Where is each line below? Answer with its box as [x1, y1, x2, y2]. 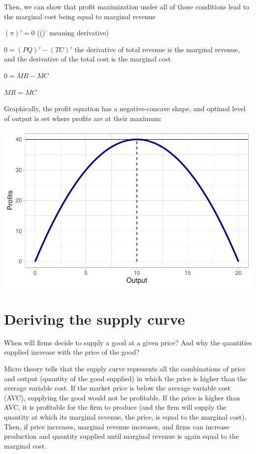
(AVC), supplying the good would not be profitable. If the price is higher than [4, 392, 240, 402]
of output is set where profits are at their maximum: [4, 113, 162, 123]
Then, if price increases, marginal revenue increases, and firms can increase [4, 421, 230, 431]
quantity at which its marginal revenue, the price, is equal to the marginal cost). [4, 411, 247, 422]
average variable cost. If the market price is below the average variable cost [4, 383, 231, 393]
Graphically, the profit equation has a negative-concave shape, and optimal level [4, 103, 246, 114]
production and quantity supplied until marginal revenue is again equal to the [4, 431, 239, 441]
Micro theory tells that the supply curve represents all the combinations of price [4, 363, 246, 373]
